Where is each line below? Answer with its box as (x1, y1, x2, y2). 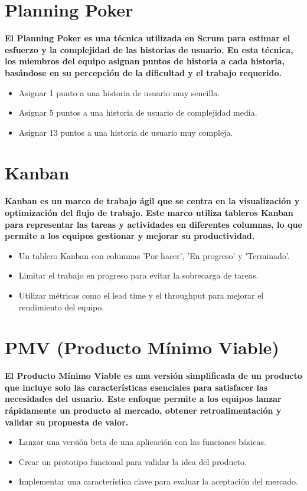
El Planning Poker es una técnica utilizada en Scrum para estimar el (5, 32, 290, 44)
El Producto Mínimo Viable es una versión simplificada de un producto (5, 369, 302, 382)
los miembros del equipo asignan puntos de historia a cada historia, (5, 55, 285, 67)
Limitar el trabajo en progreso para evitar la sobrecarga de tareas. (18, 269, 259, 281)
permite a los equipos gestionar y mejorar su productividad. (5, 230, 255, 242)
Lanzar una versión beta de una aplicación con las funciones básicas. (18, 436, 266, 448)
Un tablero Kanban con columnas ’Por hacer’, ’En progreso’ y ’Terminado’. (18, 249, 290, 261)
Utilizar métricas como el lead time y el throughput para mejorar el (18, 289, 264, 301)
